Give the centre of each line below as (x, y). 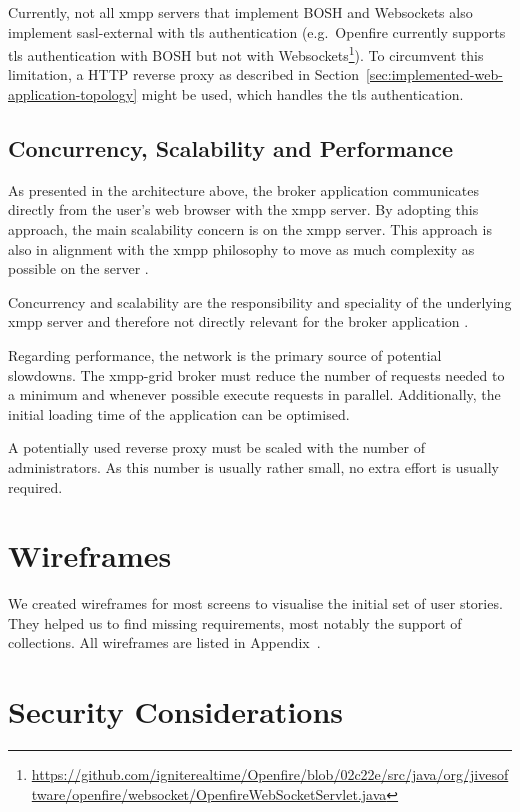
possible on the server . (78, 268)
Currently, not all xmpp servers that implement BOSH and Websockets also (240, 12)
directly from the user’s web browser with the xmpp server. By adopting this (243, 209)
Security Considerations (176, 711)
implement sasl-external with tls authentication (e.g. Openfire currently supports (257, 31)
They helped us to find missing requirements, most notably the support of (235, 622)
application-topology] (73, 94)
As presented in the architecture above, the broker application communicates (243, 189)
